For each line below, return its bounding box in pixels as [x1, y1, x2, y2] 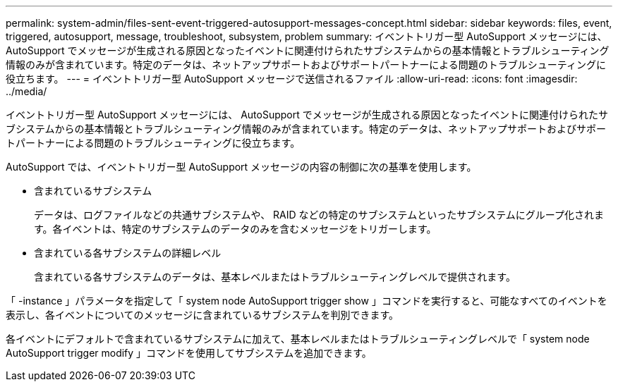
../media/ [6, 85, 47, 97]
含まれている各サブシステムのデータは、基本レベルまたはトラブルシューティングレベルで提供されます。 [34, 271, 516, 283]
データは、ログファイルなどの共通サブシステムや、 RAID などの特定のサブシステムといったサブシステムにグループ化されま [34, 209, 604, 221]
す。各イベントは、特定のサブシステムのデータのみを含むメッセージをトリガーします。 [34, 223, 437, 235]
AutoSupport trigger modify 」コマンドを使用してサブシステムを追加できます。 [6, 347, 372, 359]
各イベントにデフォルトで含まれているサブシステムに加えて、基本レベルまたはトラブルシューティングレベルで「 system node [6, 333, 590, 345]
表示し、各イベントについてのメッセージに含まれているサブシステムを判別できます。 [6, 309, 399, 321]
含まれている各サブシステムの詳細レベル [34, 247, 222, 259]
